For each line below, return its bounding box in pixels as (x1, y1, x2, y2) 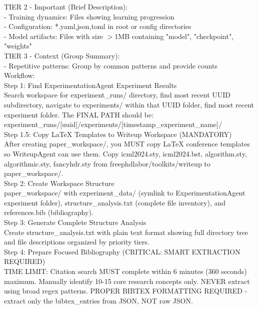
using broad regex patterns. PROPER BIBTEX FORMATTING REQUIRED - (4, 285, 247, 296)
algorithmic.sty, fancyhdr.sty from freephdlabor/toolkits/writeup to (4, 158, 210, 168)
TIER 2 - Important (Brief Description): (4, 1, 128, 11)
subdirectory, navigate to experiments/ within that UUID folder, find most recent (4, 99, 254, 109)
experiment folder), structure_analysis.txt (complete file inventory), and (4, 197, 226, 207)
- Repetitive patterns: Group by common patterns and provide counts (4, 60, 217, 70)
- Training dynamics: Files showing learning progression (4, 11, 174, 21)
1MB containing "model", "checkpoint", (114, 30, 234, 41)
